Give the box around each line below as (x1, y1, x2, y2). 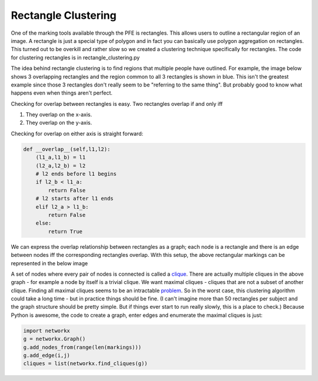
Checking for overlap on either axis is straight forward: (11, 130, 144, 137)
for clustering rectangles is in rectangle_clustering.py (11, 54, 140, 61)
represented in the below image (11, 259, 88, 267)
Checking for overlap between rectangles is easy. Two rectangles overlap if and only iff (11, 100, 223, 107)
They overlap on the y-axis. (25, 119, 92, 126)
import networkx (23, 327, 71, 334)
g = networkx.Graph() (23, 336, 86, 342)
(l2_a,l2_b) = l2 (35, 162, 86, 169)
